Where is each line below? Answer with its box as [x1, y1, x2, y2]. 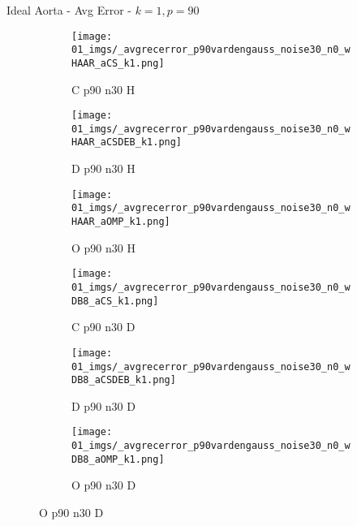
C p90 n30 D [71, 318, 135, 335]
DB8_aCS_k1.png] [71, 295, 159, 307]
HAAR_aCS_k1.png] [71, 57, 165, 69]
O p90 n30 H [71, 239, 135, 256]
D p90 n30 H [71, 160, 135, 177]
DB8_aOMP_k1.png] [71, 453, 165, 465]
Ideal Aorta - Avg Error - [6, 2, 131, 18]
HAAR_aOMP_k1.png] [71, 216, 170, 228]
